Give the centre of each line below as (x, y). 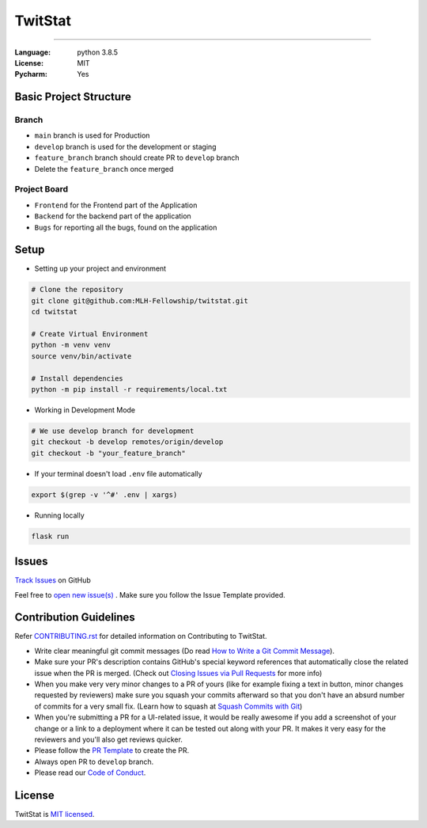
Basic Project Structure (73, 97)
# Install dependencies (77, 378)
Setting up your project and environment (100, 268)
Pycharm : (31, 74)
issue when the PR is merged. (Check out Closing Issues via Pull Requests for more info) (178, 673)
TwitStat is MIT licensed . (55, 815)
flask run (50, 536)
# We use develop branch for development (113, 431)
